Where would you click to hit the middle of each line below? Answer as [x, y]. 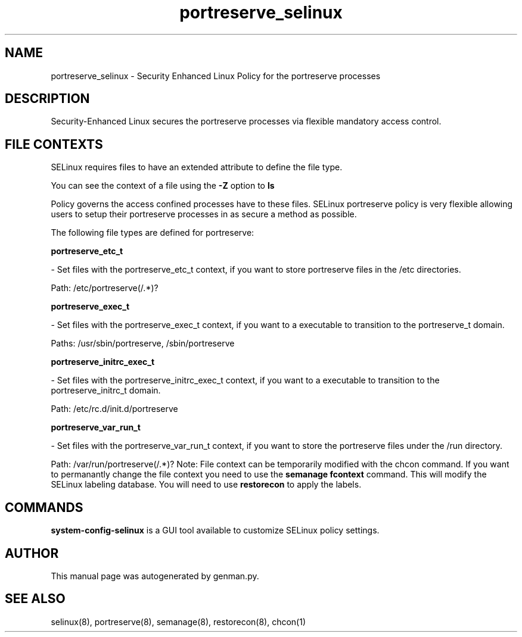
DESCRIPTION [47, 99]
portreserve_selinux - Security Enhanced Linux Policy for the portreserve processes [216, 76]
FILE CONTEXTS [54, 144]
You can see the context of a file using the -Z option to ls [163, 186]
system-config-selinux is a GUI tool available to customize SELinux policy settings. [215, 530]
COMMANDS [44, 507]
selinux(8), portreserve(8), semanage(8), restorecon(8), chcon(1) [178, 622]
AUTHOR [32, 553]
